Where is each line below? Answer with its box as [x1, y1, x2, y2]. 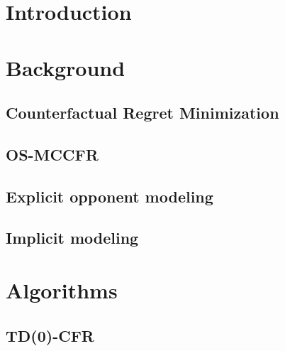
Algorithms [6, 276, 118, 305]
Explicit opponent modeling [6, 185, 213, 207]
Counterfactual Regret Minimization [6, 102, 279, 124]
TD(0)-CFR [6, 324, 94, 346]
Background [6, 53, 125, 82]
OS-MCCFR [6, 143, 99, 165]
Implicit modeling [6, 227, 139, 249]
